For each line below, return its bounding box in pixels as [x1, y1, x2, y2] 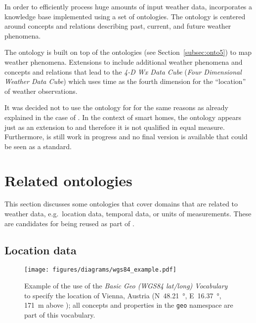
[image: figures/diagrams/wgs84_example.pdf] [24, 266, 176, 274]
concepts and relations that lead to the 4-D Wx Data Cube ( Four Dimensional [4, 66, 242, 77]
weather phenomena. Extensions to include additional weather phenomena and [4, 56, 243, 67]
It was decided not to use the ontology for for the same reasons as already [4, 102, 228, 113]
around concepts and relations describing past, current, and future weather [4, 21, 231, 31]
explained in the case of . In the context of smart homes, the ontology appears [4, 112, 242, 122]
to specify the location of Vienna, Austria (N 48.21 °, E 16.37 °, [24, 290, 221, 300]
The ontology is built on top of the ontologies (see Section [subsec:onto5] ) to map [4, 47, 252, 57]
